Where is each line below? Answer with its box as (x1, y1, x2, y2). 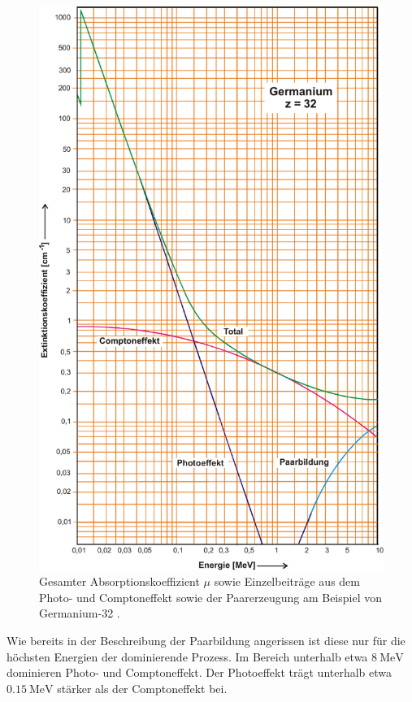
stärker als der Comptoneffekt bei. (57, 679, 228, 696)
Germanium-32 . (39, 604, 120, 622)
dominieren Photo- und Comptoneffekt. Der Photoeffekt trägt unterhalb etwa (7, 664, 392, 681)
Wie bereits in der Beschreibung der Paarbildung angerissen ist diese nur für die (7, 631, 405, 648)
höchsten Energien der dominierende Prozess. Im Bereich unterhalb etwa (7, 648, 368, 665)
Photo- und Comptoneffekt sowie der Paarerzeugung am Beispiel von (39, 588, 383, 605)
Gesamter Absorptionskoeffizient (39, 573, 200, 590)
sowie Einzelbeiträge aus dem (214, 573, 360, 590)
